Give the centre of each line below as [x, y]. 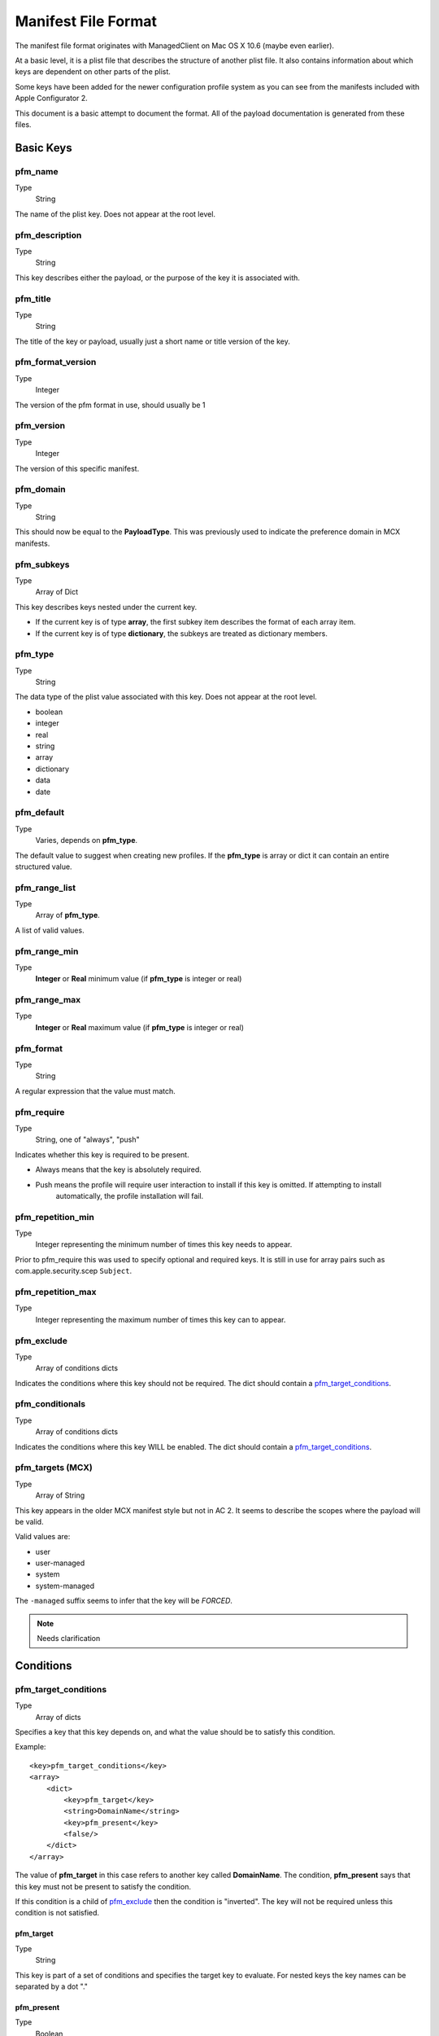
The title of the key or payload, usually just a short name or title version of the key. [152, 341]
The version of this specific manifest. [77, 468]
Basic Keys [43, 148]
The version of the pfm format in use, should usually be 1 [111, 405]
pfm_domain [40, 489]
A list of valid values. [50, 930]
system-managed [65, 1586]
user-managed [60, 1563]
